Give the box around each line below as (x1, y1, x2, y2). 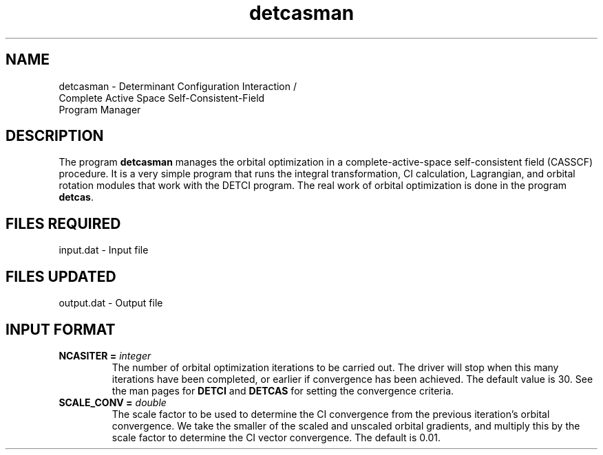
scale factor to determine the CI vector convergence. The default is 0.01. (112, 431, 441, 443)
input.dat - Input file (59, 244, 149, 256)
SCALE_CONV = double (59, 396, 167, 408)
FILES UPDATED (6, 267, 116, 285)
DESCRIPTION (6, 127, 104, 145)
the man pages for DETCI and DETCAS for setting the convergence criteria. (112, 384, 454, 397)
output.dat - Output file (59, 297, 163, 309)
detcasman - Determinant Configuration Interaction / (59, 80, 297, 92)
